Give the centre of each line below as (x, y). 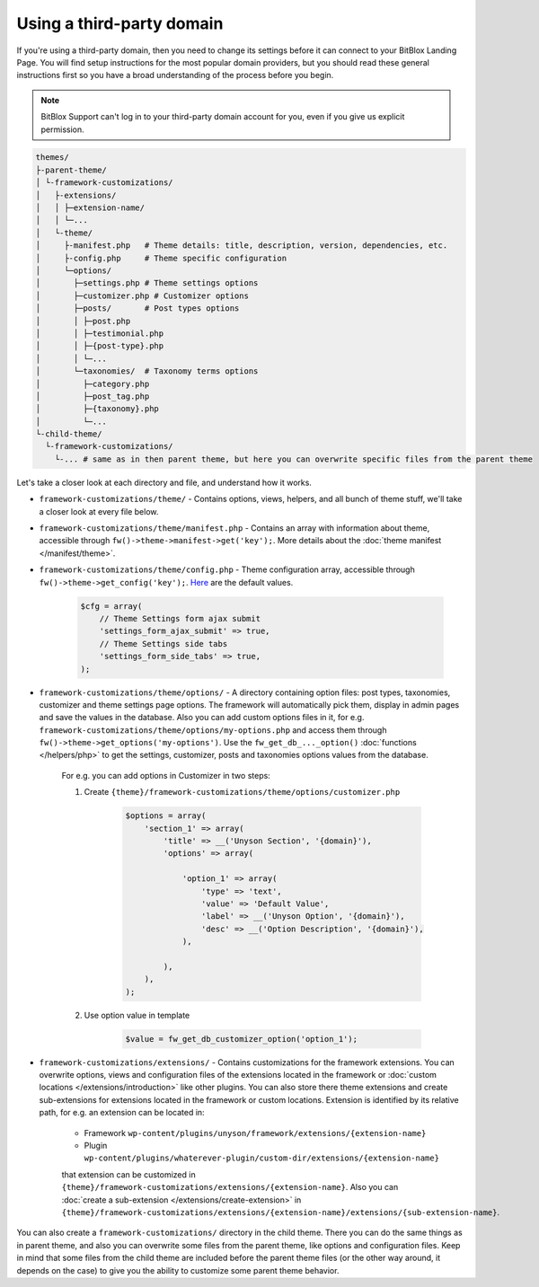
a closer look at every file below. (99, 511)
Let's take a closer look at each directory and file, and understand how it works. (164, 482)
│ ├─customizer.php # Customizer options (142, 295)
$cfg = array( (111, 606)
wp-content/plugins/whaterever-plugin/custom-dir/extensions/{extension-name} (262, 1158)
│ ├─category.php (93, 383)
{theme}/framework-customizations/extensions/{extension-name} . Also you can (230, 1187)
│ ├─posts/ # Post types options (137, 309)
